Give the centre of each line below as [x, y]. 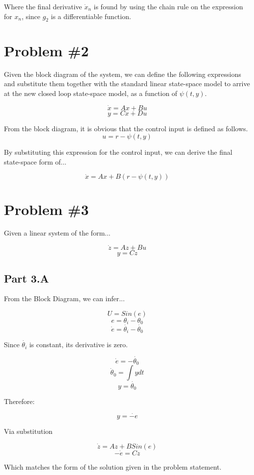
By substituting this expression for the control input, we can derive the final [118, 152]
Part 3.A [26, 278]
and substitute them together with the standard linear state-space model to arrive [127, 83]
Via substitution [28, 431]
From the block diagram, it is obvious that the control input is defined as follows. [126, 128]
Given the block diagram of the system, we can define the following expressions [123, 74]
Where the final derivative [43, 6]
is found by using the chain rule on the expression [168, 6]
